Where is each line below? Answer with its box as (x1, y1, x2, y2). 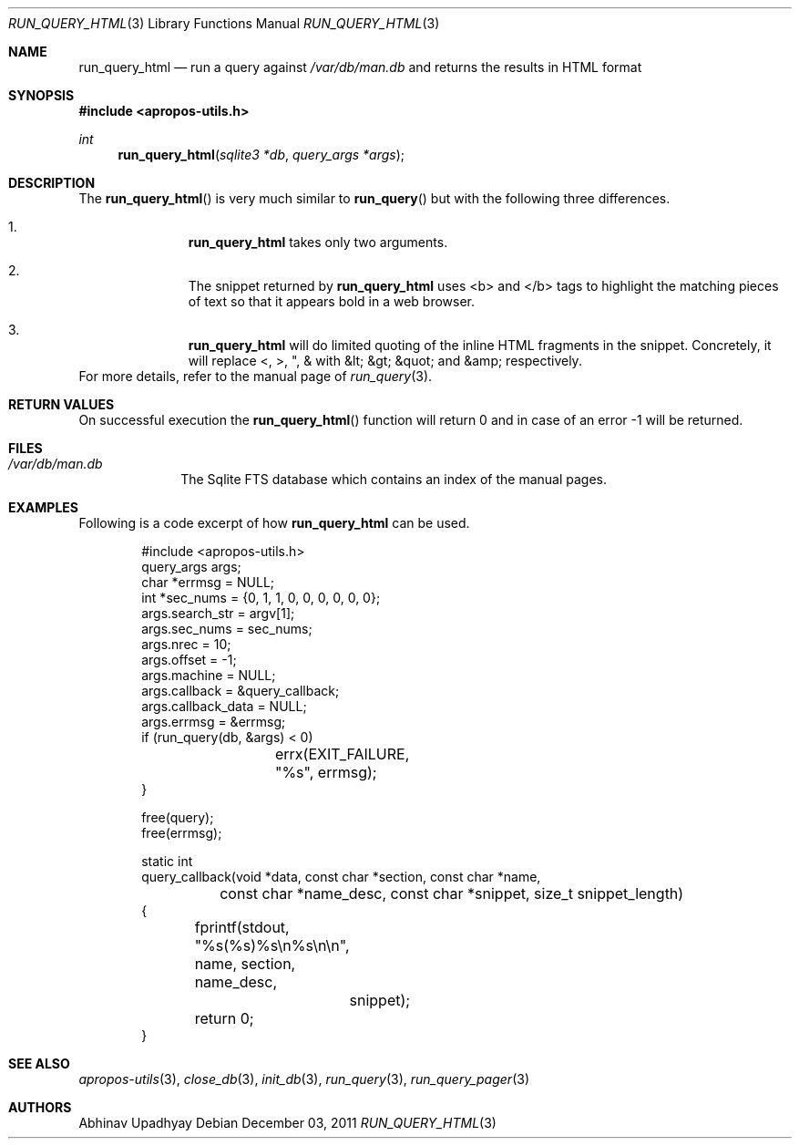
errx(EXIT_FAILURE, (274, 745, 410, 763)
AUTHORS (8, 1100, 72, 1115)
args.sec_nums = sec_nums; (141, 621, 312, 636)
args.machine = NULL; (141, 667, 276, 683)
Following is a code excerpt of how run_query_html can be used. (78, 515, 470, 531)
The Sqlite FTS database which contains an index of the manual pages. (180, 471, 608, 487)
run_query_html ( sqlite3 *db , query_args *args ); (118, 147, 405, 162)
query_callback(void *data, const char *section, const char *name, (141, 869, 541, 884)
